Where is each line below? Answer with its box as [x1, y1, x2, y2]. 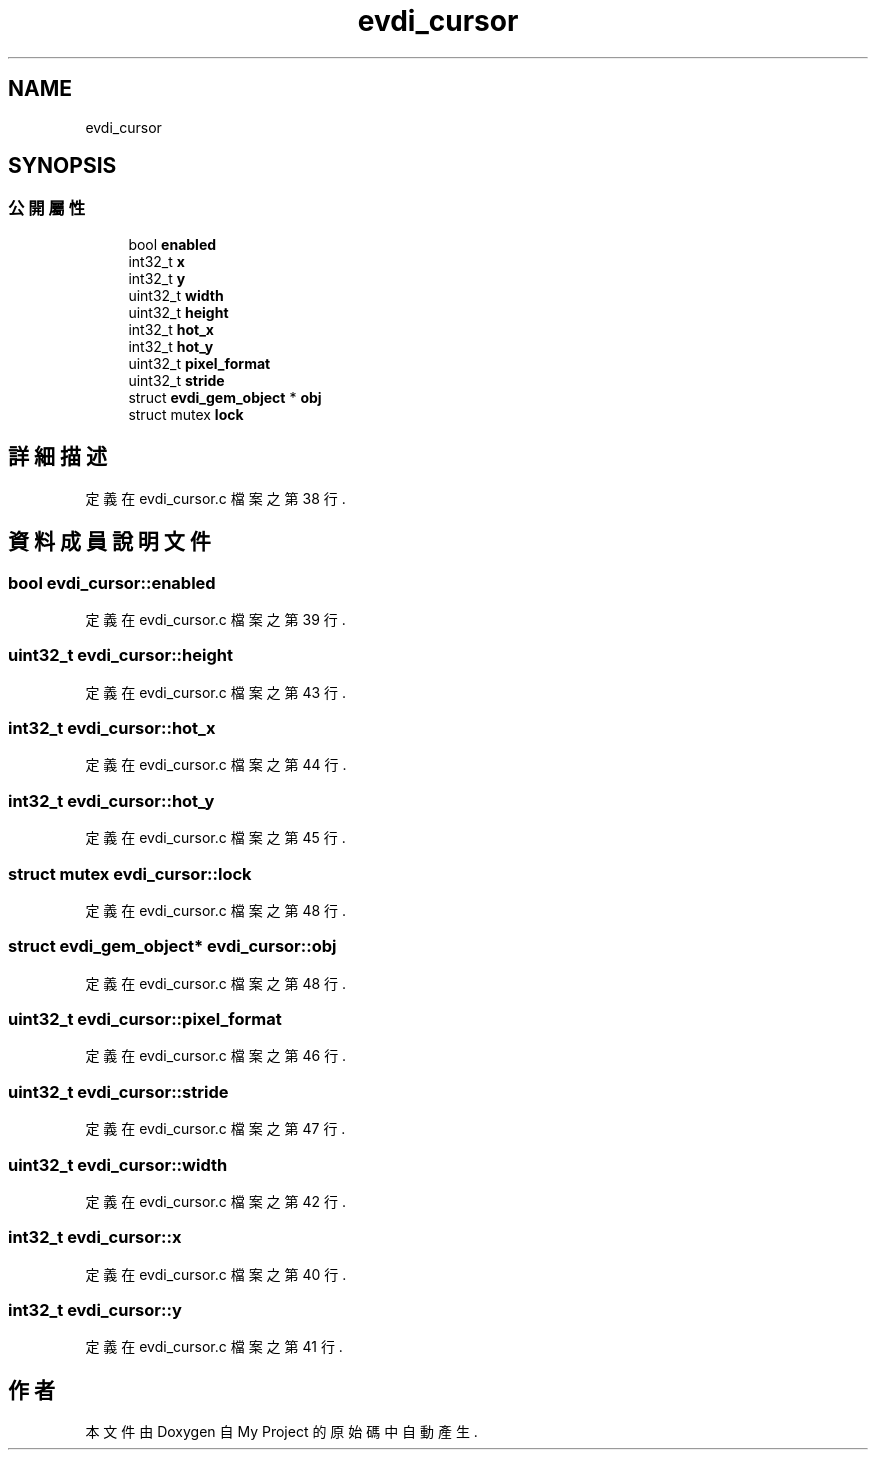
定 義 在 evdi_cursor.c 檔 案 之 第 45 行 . [85, 829, 346, 847]
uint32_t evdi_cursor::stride [8, 1081, 229, 1102]
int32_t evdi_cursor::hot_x [8, 718, 216, 738]
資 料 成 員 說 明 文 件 [8, 529, 211, 555]
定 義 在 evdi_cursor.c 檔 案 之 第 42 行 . [85, 1192, 346, 1210]
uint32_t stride [128, 371, 225, 389]
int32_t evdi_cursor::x [8, 1227, 182, 1248]
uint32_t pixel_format [128, 354, 271, 372]
